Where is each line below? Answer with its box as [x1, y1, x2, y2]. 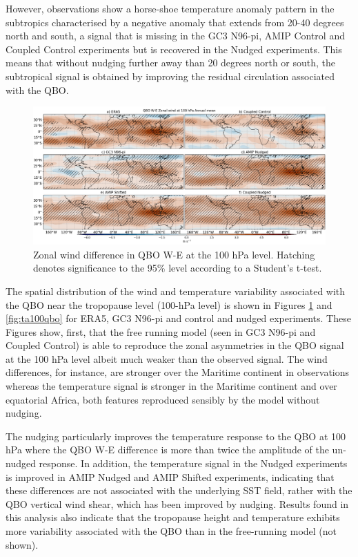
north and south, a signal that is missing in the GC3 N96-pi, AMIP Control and [6, 28, 345, 43]
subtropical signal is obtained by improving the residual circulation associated [6, 68, 335, 83]
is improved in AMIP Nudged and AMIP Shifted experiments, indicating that [6, 469, 335, 484]
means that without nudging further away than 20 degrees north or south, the [6, 55, 336, 70]
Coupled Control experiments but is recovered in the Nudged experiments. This [6, 41, 342, 56]
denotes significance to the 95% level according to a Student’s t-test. [33, 261, 322, 275]
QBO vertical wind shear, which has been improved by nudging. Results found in [6, 496, 349, 511]
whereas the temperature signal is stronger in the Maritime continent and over [6, 379, 337, 393]
